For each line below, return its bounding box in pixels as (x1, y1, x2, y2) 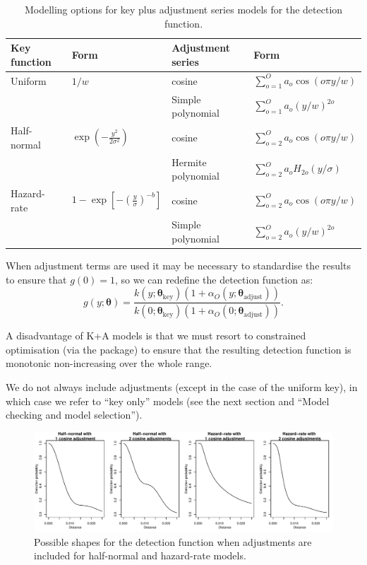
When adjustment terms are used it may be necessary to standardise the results (6, 258, 351, 273)
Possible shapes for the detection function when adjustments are (34, 534, 312, 549)
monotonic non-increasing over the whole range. (6, 356, 212, 371)
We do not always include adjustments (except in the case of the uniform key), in (6, 379, 358, 394)
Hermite (172, 154, 207, 169)
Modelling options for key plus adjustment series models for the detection (24, 2, 343, 16)
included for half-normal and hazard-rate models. (34, 548, 246, 563)
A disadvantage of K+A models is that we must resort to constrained (6, 328, 306, 343)
